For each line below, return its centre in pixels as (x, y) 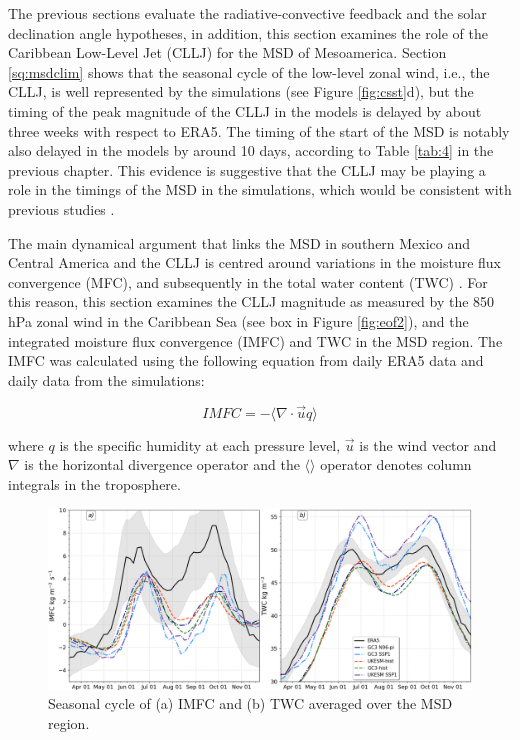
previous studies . (61, 208)
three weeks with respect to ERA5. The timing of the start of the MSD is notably (259, 130)
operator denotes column (396, 464)
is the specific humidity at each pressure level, (200, 444)
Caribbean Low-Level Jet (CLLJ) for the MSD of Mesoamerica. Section (227, 52)
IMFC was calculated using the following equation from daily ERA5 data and (246, 360)
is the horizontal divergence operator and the (162, 464)
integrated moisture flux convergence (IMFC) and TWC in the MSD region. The (255, 340)
